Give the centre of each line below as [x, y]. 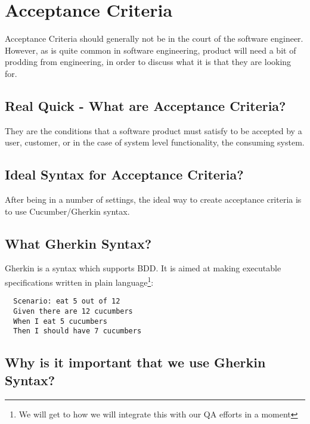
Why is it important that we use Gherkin [135, 362]
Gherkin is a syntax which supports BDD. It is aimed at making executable [143, 268]
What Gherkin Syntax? [78, 243]
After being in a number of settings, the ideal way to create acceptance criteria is [153, 199]
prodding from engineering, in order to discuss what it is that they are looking [148, 62]
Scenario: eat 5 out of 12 [67, 301]
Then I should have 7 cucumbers [77, 331]
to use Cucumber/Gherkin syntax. [67, 211]
